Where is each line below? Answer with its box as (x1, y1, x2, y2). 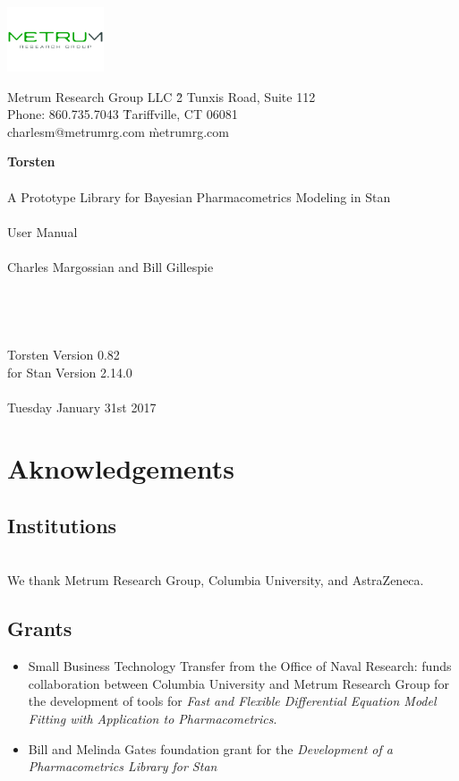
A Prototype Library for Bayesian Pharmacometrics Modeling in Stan (7, 187, 391, 206)
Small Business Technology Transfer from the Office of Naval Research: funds (28, 657, 452, 675)
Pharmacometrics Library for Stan (28, 757, 217, 776)
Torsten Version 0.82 (7, 344, 120, 363)
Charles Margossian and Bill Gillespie (7, 257, 214, 276)
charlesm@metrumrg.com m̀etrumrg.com (7, 122, 229, 140)
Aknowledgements (7, 450, 234, 487)
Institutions (7, 512, 117, 539)
